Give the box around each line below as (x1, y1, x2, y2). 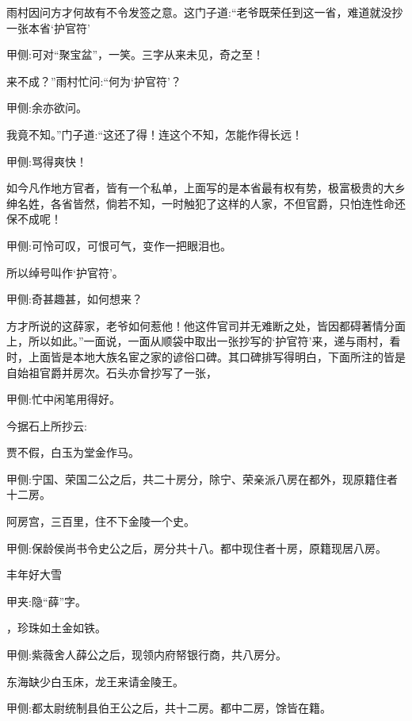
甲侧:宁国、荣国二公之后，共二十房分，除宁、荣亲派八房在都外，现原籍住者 (6, 470, 398, 487)
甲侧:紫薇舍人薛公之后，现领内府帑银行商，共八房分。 (6, 646, 287, 663)
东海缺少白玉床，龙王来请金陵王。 (6, 673, 184, 689)
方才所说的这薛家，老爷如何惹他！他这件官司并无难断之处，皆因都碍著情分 (6, 317, 395, 334)
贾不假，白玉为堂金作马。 (6, 444, 139, 461)
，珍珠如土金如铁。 (6, 619, 106, 636)
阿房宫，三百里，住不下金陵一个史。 (6, 513, 195, 530)
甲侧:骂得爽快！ (6, 152, 87, 169)
